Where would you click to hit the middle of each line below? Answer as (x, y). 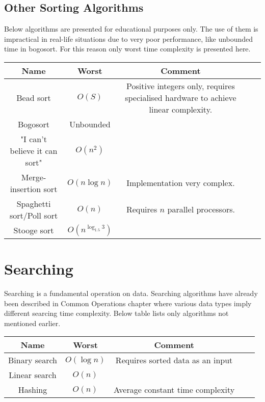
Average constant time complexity (174, 390)
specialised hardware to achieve (181, 97)
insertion (25, 189)
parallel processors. (201, 209)
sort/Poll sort (34, 215)
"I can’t (34, 139)
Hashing (33, 390)
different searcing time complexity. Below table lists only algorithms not (116, 313)
